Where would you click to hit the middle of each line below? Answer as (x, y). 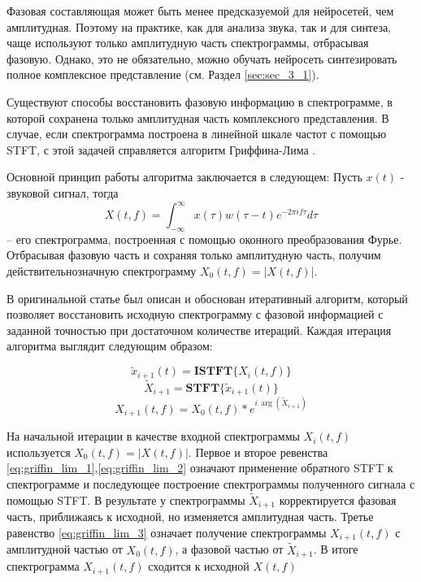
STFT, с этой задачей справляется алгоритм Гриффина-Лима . (161, 149)
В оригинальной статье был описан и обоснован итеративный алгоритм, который (207, 298)
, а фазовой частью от (229, 549)
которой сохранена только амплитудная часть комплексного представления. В (198, 117)
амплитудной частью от (65, 549)
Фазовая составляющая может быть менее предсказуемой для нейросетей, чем (200, 11)
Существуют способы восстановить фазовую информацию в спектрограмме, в (200, 101)
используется (39, 452)
